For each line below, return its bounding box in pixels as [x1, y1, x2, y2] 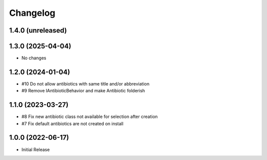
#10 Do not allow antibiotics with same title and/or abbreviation [21, 80, 150, 86]
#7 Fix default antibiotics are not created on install [21, 120, 124, 126]
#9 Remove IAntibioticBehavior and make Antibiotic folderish [21, 88, 145, 94]
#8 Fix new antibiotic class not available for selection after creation [21, 114, 158, 120]
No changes [21, 55, 46, 61]
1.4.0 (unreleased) [9, 26, 67, 35]
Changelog [9, 7, 55, 18]
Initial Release [21, 146, 50, 153]
